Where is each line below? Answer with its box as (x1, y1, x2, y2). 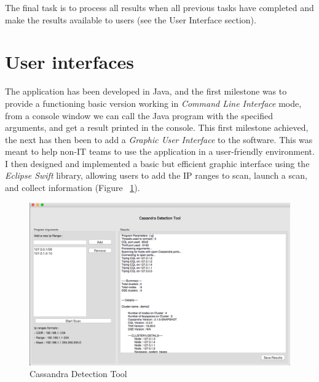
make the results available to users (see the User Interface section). (5, 13, 256, 26)
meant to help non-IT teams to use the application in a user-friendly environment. (5, 145, 315, 158)
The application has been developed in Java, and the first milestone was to (5, 85, 287, 98)
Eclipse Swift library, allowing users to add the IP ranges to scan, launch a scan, (5, 169, 307, 182)
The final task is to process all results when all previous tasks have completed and (5, 1, 314, 14)
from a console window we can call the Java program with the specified (5, 109, 273, 122)
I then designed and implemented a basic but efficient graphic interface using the (5, 157, 310, 170)
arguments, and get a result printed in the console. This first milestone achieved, (5, 121, 309, 134)
